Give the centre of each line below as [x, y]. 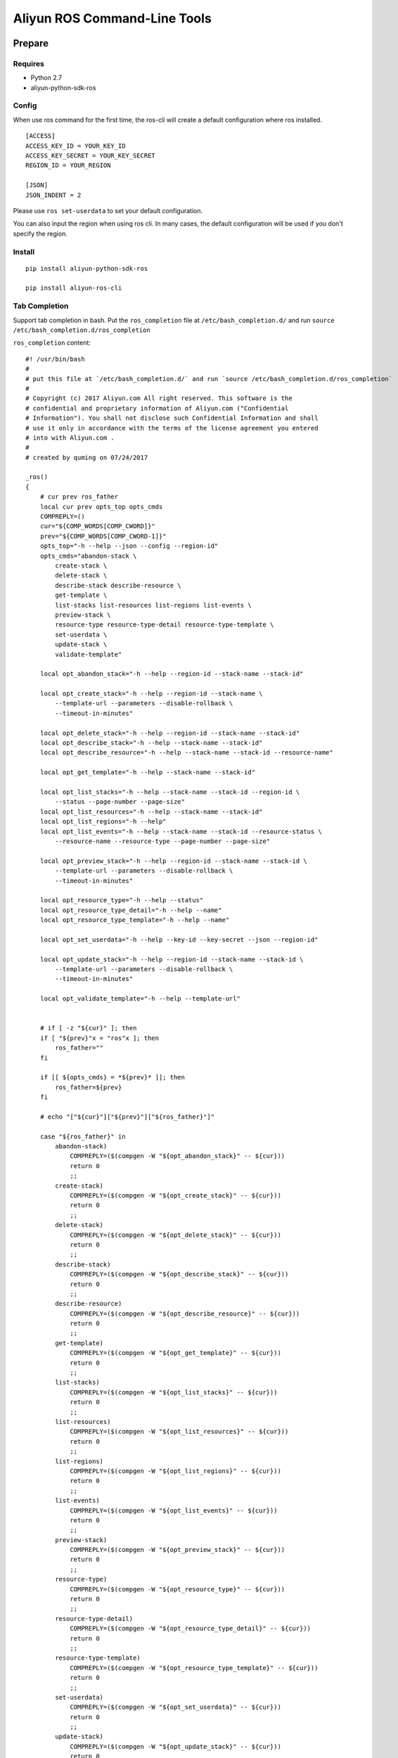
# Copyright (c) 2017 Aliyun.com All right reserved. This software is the [159, 398]
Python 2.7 [46, 78]
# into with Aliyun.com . [70, 437]
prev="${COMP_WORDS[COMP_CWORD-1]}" [103, 536]
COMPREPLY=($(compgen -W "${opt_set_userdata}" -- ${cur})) [175, 1707]
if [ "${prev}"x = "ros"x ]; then [99, 1038]
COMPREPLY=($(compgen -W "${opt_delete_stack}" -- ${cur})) [175, 1235]
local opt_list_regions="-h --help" [103, 822]
